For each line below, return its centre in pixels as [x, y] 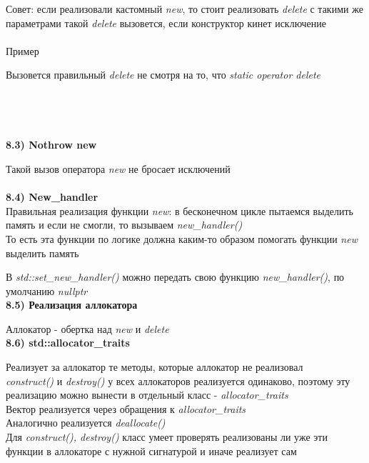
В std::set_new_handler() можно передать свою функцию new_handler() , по [175, 277]
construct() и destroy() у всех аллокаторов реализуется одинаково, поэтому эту [178, 380]
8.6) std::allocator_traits [68, 343]
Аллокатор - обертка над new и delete [87, 328]
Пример [22, 50]
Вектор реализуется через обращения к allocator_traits [126, 408]
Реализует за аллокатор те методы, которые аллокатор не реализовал [155, 367]
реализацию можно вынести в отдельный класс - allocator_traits [147, 395]
